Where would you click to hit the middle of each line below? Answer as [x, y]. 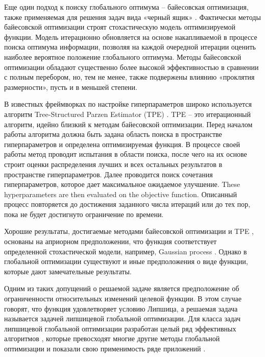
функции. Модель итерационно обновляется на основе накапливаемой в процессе [131, 37]
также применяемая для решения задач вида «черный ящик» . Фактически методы [132, 17]
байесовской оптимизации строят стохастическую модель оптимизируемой [120, 27]
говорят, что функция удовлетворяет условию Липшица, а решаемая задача [121, 308]
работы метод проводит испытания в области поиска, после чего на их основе [126, 154]
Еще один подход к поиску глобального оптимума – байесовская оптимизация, [126, 7]
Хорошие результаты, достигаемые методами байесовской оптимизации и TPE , [129, 231]
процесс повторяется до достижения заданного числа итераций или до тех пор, [127, 204]
